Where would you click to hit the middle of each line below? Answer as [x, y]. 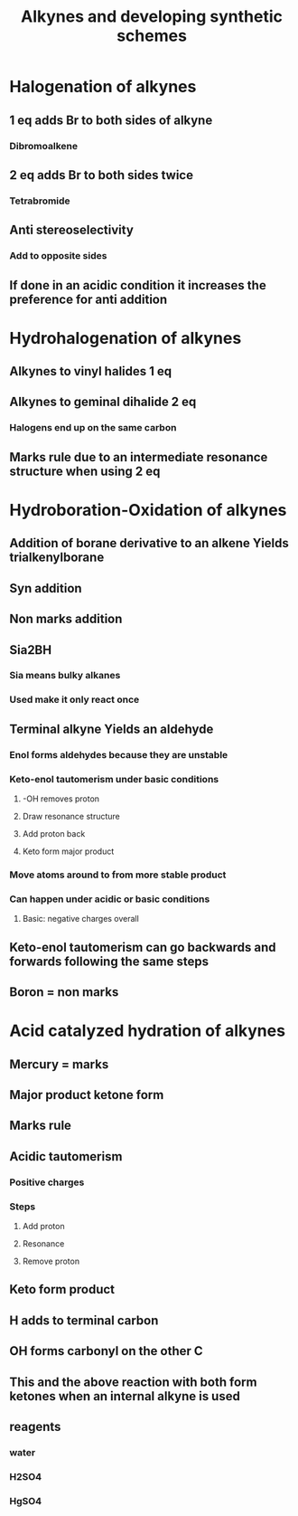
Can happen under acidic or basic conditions [110, 899]
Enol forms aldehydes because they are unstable [119, 754]
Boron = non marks [64, 992]
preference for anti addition [88, 299]
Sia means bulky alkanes [65, 676]
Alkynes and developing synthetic [152, 17]
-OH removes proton [61, 799]
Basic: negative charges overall [81, 919]
